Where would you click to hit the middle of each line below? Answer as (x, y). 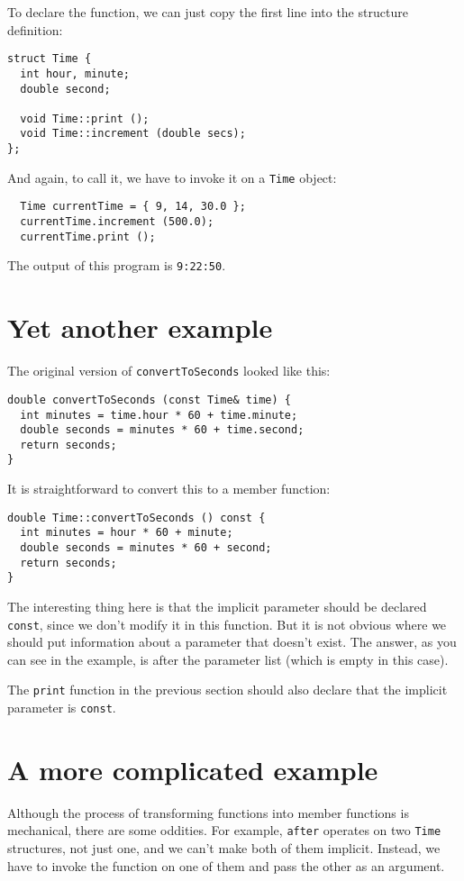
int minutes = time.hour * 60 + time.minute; (159, 415)
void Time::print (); (85, 118)
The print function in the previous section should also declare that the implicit (227, 690)
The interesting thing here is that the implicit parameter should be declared (217, 606)
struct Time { (50, 59)
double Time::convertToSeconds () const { (136, 518)
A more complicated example (193, 769)
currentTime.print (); (88, 236)
